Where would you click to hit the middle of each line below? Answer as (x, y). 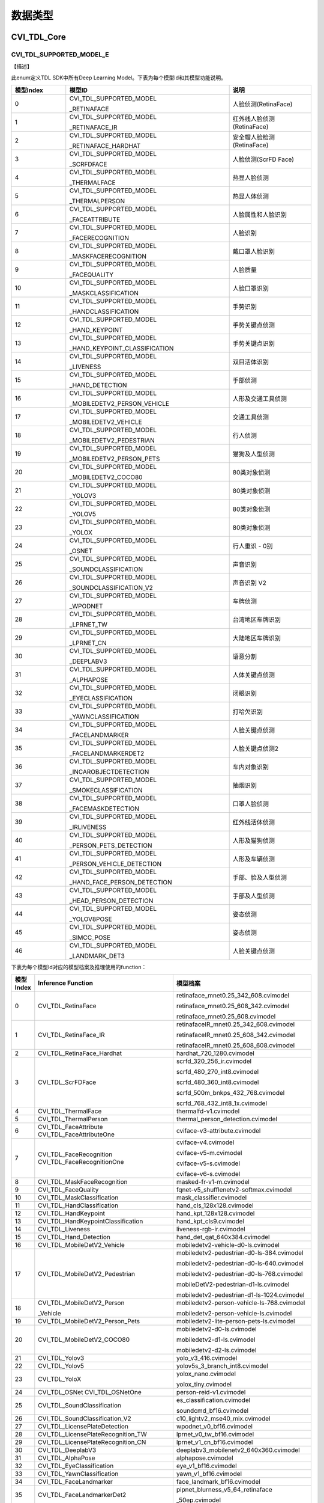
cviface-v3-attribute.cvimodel (218, 1131)
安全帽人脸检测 (254, 137)
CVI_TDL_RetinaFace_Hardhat (80, 1053)
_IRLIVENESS (88, 827)
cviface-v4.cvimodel (205, 1142)
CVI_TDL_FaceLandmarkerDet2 (82, 1495)
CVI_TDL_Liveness (64, 1229)
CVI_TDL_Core (38, 37)
